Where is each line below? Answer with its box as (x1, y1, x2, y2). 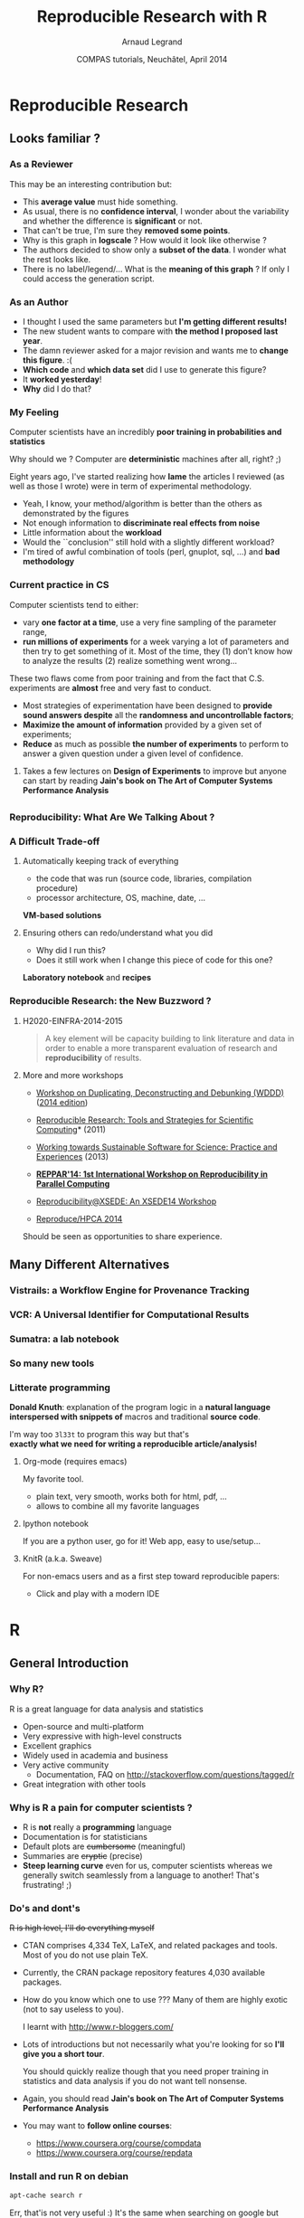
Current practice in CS (9, 579, 109, 592)
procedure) (35, 883, 79, 894)
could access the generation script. (22, 273, 156, 284)
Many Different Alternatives (9, 1256, 170, 1272)
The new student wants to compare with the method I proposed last (22, 326, 279, 336)
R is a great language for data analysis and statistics (9, 1703, 204, 1714)
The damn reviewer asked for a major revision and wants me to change (22, 345, 290, 355)
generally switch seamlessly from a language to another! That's (22, 1870, 260, 1881)
